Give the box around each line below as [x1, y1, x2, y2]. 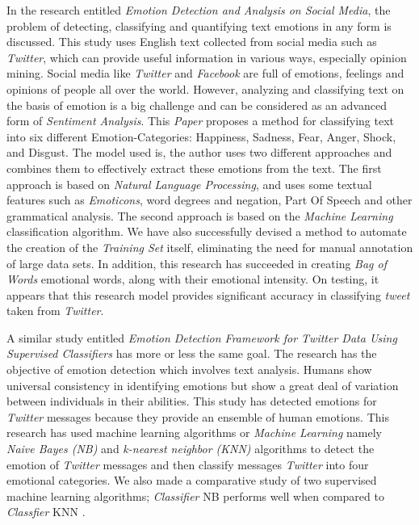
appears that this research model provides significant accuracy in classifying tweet [6, 286, 410, 303]
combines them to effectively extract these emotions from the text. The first [6, 159, 382, 176]
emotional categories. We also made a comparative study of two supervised [6, 472, 377, 489]
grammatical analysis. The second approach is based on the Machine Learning [6, 207, 393, 224]
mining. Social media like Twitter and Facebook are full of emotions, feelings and [6, 65, 404, 82]
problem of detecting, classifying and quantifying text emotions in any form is [6, 17, 392, 34]
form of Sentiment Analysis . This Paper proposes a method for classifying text [6, 112, 395, 129]
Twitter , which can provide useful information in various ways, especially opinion [6, 48, 407, 65]
